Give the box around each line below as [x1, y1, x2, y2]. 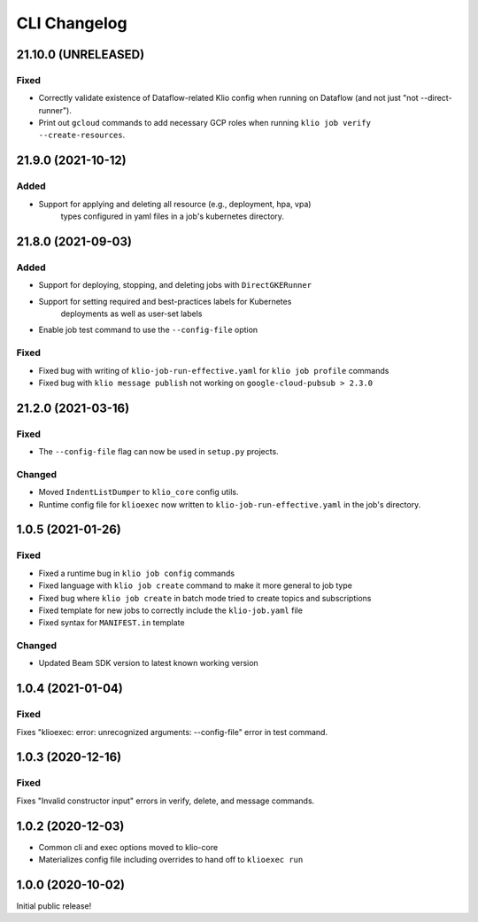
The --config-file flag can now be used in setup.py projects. [38, 446, 279, 457]
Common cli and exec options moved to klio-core [38, 841, 219, 852]
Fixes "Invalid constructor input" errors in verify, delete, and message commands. [16, 795, 315, 806]
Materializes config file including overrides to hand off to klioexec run [38, 855, 304, 865]
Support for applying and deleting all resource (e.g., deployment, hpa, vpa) [38, 198, 312, 209]
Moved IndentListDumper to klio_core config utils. [38, 487, 239, 498]
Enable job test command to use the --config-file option [38, 324, 258, 336]
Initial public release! [16, 900, 92, 911]
